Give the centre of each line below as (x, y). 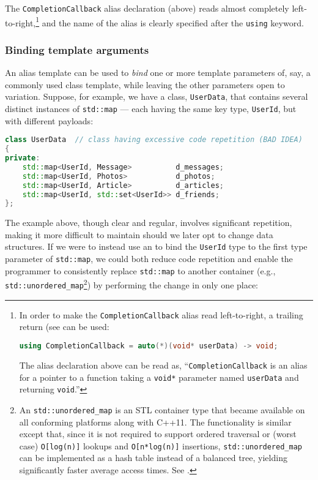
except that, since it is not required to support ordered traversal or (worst (158, 434)
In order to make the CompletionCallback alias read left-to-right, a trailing (161, 314)
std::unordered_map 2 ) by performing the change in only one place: (132, 284)
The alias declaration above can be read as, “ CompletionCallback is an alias (163, 365)
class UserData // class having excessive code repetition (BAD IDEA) (154, 140)
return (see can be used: (64, 327)
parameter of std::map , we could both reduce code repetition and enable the (149, 259)
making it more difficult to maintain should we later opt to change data (139, 234)
